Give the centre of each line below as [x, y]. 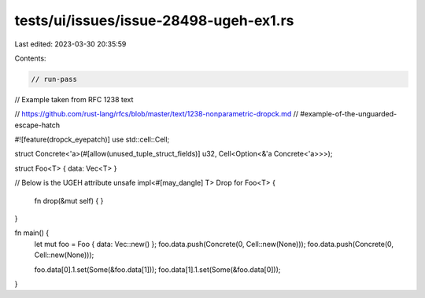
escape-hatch [37, 125]
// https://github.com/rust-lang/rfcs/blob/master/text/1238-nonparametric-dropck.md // [157, 114]
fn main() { [32, 233]
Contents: [30, 58]
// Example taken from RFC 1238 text [74, 99]
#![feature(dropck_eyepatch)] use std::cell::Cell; [92, 140]
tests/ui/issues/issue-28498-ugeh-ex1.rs [154, 20]
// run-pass [54, 79]
